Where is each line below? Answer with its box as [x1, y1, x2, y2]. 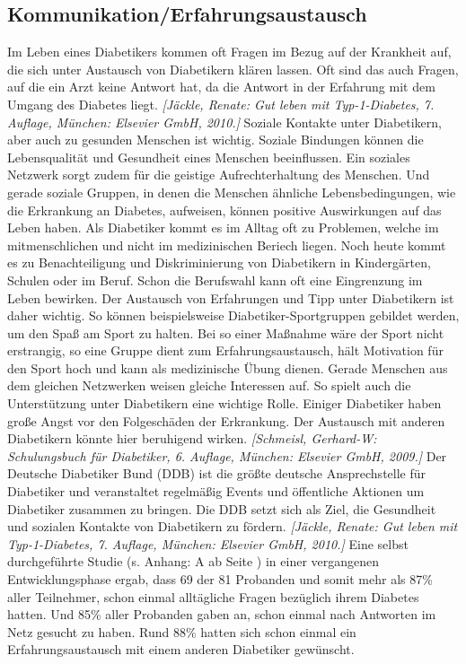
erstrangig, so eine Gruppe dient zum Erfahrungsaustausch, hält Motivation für [7, 341, 444, 360]
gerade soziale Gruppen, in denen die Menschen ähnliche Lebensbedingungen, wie [7, 182, 456, 201]
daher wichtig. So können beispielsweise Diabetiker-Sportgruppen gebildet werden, [7, 306, 460, 325]
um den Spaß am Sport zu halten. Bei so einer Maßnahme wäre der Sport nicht [7, 323, 444, 342]
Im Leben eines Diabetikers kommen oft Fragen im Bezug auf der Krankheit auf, [7, 42, 452, 61]
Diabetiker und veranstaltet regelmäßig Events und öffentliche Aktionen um [7, 482, 425, 501]
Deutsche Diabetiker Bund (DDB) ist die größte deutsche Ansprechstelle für [7, 464, 426, 483]
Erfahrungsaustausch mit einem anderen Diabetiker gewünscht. [7, 640, 355, 659]
